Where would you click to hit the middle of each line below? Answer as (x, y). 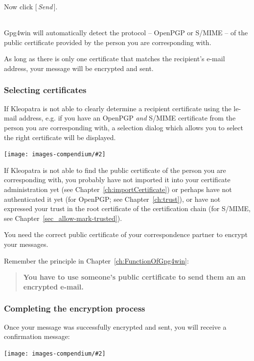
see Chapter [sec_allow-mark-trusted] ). (63, 218)
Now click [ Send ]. (31, 6)
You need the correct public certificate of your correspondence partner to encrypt (126, 234)
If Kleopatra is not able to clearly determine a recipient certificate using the (118, 108)
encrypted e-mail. (53, 286)
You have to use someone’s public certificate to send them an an (134, 277)
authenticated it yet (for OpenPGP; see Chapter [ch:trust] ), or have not (112, 199)
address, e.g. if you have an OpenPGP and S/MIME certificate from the (127, 118)
